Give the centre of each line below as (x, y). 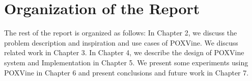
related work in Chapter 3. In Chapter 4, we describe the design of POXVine (124, 52)
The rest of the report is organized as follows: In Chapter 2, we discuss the (121, 33)
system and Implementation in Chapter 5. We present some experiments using (126, 62)
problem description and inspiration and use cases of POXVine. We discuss (121, 42)
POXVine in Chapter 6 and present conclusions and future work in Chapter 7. (127, 72)
